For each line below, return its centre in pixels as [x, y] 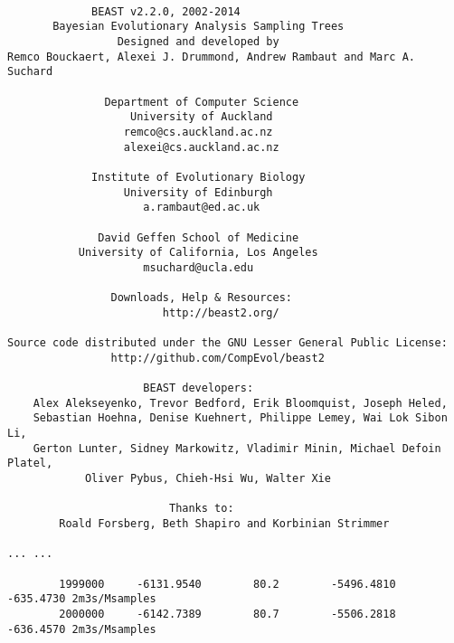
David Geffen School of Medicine [199, 237]
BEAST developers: [199, 388]
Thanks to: [201, 509]
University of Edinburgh [198, 192]
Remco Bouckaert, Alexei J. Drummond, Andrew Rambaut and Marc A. [212, 57]
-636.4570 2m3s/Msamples [82, 629]
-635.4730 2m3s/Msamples [82, 599]
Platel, [30, 463]
